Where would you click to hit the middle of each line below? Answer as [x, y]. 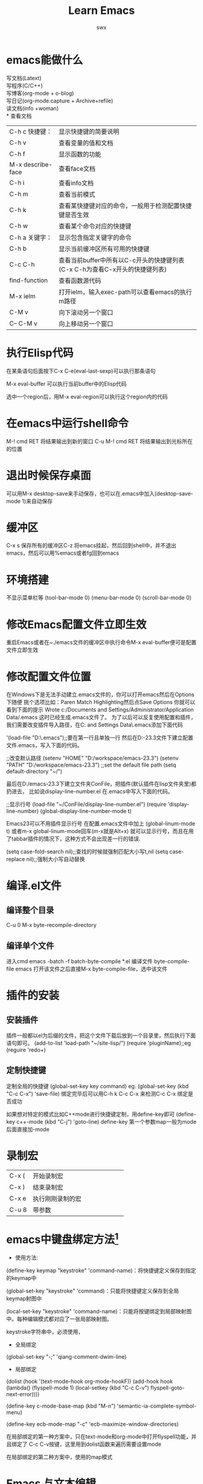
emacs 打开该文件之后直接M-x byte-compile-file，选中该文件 [92, 969]
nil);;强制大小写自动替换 [56, 859]
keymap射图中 [24, 1299]
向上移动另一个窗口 [86, 323]
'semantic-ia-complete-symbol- [157, 1406]
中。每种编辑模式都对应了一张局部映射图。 [59, 1319]
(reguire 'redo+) [26, 1050]
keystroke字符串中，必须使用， [45, 1332]
